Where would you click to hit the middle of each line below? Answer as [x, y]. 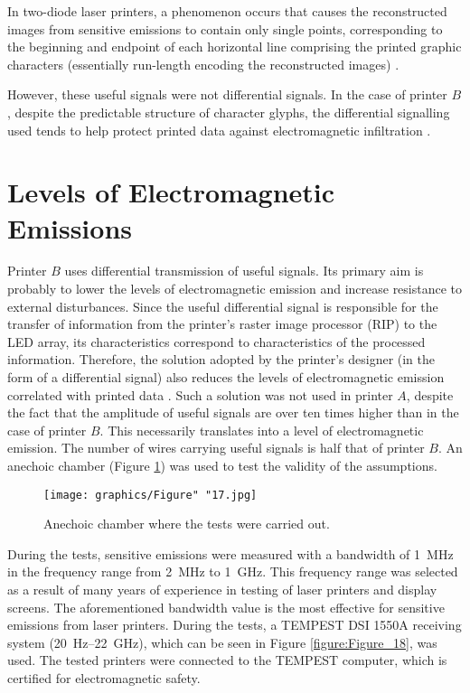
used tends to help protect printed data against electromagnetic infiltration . [219, 130]
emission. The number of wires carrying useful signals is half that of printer [216, 448]
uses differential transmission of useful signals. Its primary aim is [244, 271]
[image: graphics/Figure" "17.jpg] [150, 495]
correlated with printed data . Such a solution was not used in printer [200, 394]
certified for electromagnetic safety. [104, 678]
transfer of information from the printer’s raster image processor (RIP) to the [222, 324]
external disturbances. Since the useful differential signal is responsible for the [223, 306]
